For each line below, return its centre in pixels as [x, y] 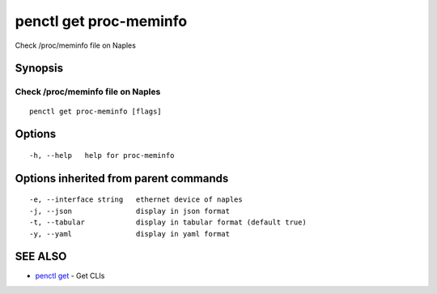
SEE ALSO [41, 256]
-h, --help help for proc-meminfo [102, 155]
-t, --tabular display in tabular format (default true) [168, 222]
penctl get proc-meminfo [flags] [95, 111]
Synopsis [39, 68]
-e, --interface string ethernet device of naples [136, 200]
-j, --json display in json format [130, 211]
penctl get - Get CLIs [70, 276]
